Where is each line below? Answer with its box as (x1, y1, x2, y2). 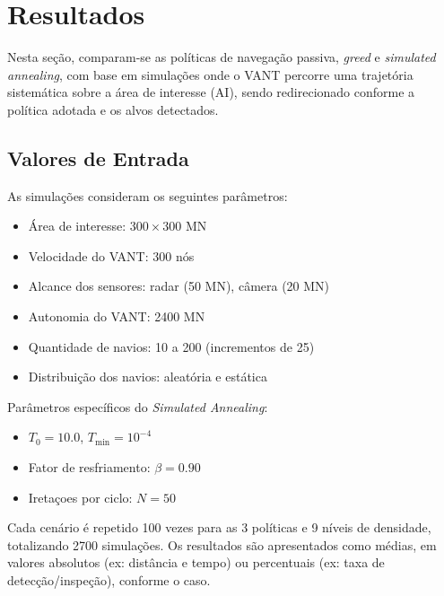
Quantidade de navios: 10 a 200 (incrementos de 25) (28, 337, 315, 355)
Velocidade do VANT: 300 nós (28, 246, 195, 265)
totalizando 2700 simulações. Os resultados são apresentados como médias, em (7, 535, 437, 554)
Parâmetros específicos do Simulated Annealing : (7, 397, 268, 416)
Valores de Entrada (7, 144, 189, 171)
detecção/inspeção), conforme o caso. (7, 571, 211, 590)
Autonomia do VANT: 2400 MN (28, 307, 205, 326)
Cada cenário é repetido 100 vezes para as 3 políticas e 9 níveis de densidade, (7, 518, 431, 537)
